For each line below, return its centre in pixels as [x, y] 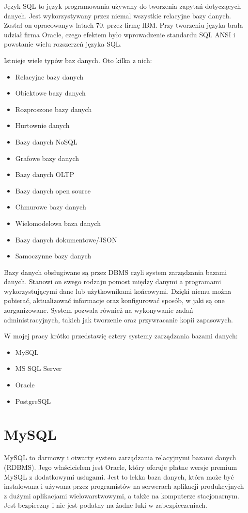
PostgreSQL [33, 401]
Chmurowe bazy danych [51, 207]
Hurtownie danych [42, 125]
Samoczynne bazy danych [53, 256]
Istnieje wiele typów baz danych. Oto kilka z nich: [78, 60]
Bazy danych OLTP [45, 174]
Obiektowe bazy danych [50, 93]
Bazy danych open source [53, 190]
